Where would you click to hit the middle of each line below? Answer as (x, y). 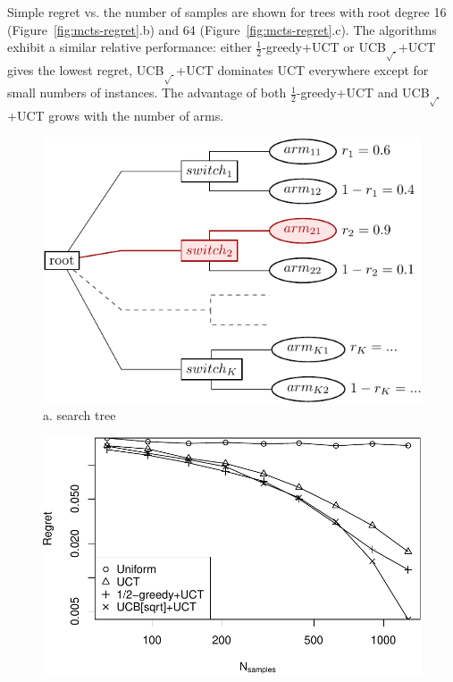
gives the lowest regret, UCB (86, 69)
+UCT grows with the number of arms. (116, 115)
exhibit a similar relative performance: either (130, 47)
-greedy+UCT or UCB (324, 47)
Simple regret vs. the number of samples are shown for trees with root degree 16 (227, 12)
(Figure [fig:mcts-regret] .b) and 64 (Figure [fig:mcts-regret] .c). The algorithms (222, 29)
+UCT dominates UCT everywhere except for (302, 69)
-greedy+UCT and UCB (363, 93)
